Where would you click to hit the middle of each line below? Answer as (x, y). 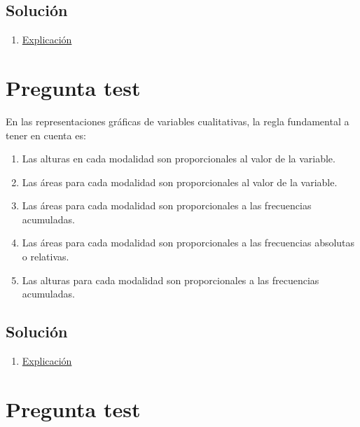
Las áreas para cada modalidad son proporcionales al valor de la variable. (180, 182)
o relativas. (46, 257)
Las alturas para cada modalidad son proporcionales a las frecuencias (171, 280)
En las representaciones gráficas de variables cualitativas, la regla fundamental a (178, 121)
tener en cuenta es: (46, 135)
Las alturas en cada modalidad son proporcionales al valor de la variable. (179, 159)
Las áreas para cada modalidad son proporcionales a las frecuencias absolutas (188, 243)
